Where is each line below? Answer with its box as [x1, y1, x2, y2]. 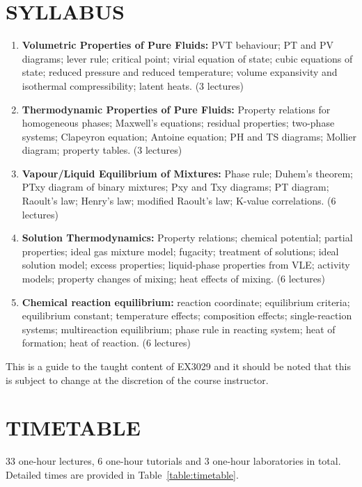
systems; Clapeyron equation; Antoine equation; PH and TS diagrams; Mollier [22, 129, 356, 143]
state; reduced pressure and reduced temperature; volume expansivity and [22, 65, 338, 79]
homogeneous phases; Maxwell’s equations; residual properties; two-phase [22, 115, 335, 130]
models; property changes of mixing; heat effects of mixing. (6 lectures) [22, 271, 325, 286]
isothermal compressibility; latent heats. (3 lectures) [22, 78, 244, 93]
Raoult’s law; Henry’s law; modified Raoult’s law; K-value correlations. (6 [22, 193, 336, 208]
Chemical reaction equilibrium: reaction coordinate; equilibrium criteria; [22, 294, 350, 309]
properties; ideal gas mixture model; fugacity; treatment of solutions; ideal [22, 243, 339, 258]
